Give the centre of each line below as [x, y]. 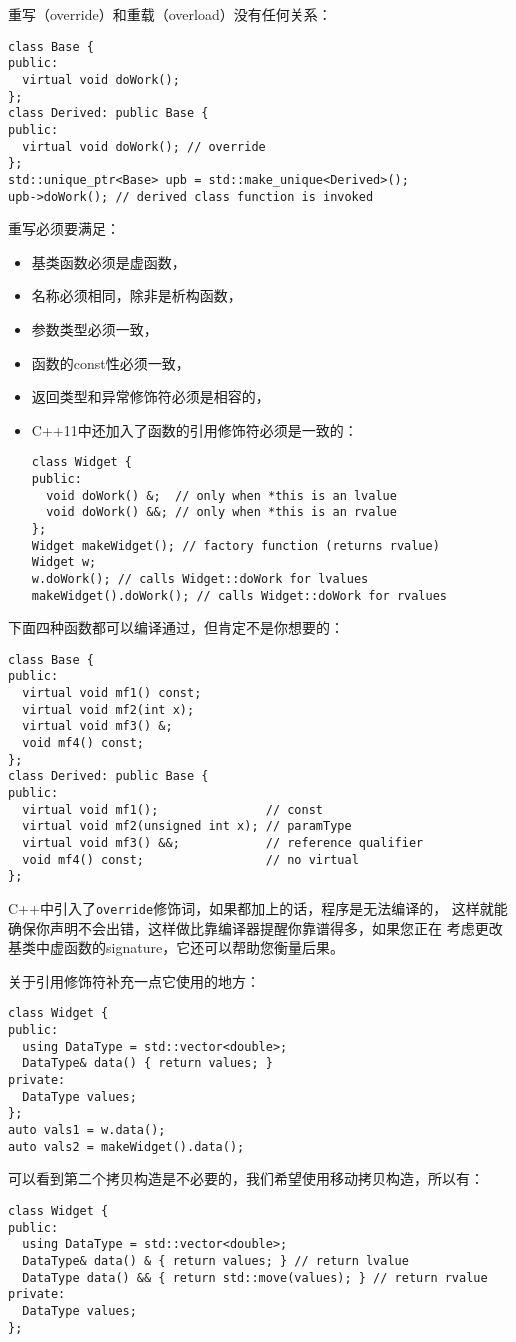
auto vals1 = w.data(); [87, 1130]
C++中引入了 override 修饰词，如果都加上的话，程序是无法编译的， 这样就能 [258, 908]
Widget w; [64, 562]
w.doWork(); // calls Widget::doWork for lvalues [200, 578]
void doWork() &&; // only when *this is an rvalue [221, 512]
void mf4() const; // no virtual [190, 859]
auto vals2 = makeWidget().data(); [126, 1146]
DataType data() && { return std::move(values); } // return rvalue [255, 1277]
